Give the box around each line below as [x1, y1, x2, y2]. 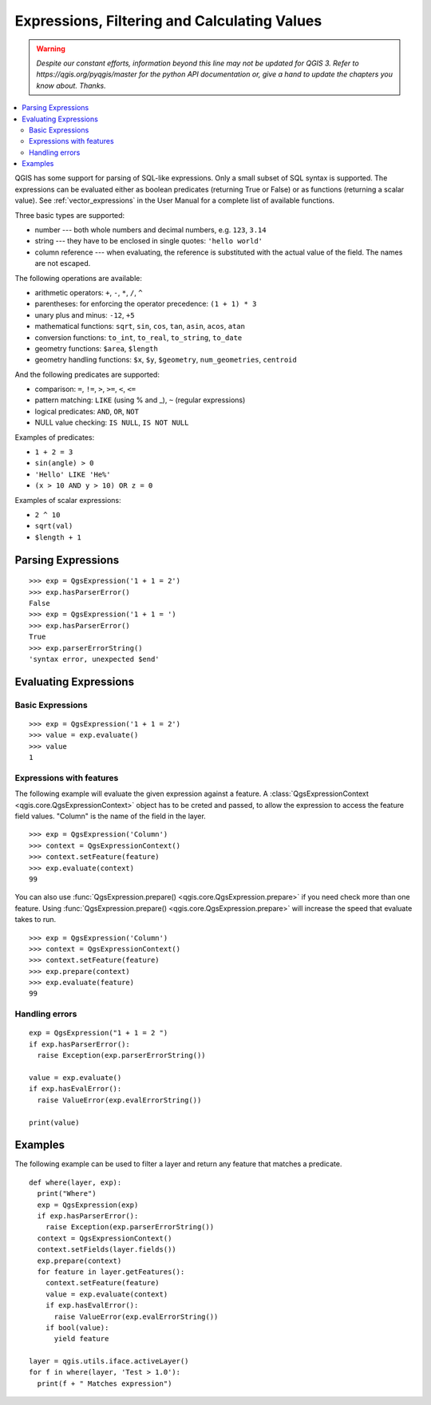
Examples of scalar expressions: [14, 495, 121, 505]
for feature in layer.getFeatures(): [37, 1267, 185, 1276]
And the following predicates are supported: [14, 370, 160, 379]
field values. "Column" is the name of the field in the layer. [14, 811, 207, 821]
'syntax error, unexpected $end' [29, 655, 160, 663]
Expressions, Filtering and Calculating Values [14, 12, 322, 30]
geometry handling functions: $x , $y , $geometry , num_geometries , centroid [34, 355, 297, 365]
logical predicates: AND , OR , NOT [34, 406, 140, 416]
